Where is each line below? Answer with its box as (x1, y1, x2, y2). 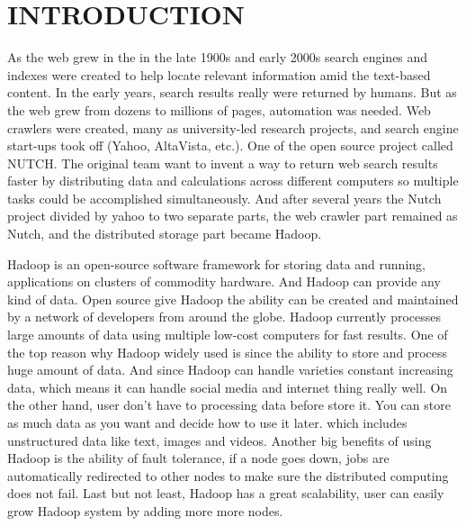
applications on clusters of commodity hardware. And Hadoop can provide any (7, 272, 441, 291)
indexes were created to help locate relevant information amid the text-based (7, 65, 431, 84)
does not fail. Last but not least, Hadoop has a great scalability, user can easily (7, 484, 444, 503)
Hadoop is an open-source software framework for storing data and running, (7, 254, 426, 273)
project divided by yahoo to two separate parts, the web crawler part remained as (7, 206, 458, 225)
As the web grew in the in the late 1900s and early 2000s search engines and (7, 48, 428, 67)
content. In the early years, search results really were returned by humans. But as (7, 83, 457, 102)
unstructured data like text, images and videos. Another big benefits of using (7, 431, 432, 449)
